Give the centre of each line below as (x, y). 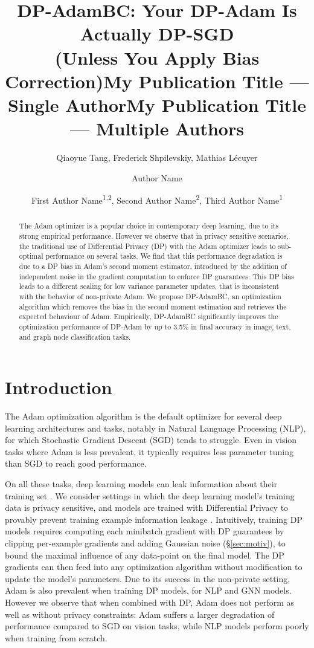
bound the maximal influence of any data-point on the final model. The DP (145, 555)
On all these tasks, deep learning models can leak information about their (141, 484)
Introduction (59, 387)
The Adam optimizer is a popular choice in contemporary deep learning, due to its (149, 226)
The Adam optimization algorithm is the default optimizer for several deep (143, 416)
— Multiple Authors (157, 128)
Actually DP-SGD (157, 34)
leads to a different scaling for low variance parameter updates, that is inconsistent (149, 286)
